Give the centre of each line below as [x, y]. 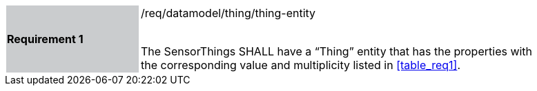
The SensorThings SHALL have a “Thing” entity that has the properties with [337, 51]
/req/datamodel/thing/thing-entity [228, 13]
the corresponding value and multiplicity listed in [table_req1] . [301, 65]
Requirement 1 [45, 39]
